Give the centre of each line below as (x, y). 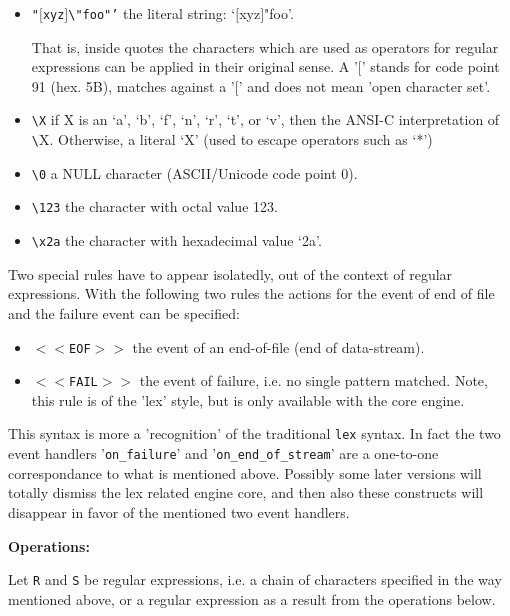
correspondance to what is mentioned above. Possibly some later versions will (245, 472)
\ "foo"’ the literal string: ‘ (152, 13)
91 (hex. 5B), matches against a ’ (133, 85)
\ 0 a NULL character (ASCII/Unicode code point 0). (194, 172)
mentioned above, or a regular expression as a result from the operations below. (252, 598)
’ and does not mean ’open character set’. (364, 85)
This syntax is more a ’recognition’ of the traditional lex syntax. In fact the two (254, 433)
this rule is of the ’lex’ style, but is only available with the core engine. (248, 399)
